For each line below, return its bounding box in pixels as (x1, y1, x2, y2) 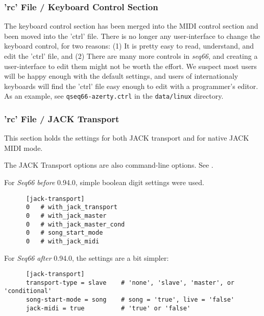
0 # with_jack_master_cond (26, 220, 125, 228)
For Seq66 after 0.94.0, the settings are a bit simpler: (4, 252, 169, 263)
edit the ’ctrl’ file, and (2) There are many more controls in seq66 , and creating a (4, 51, 258, 61)
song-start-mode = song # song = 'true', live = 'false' (26, 296, 235, 304)
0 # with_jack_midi (26, 237, 100, 245)
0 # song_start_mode (26, 229, 103, 237)
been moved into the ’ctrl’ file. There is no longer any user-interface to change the (4, 30, 260, 41)
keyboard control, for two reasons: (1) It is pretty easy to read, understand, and (4, 40, 254, 51)
